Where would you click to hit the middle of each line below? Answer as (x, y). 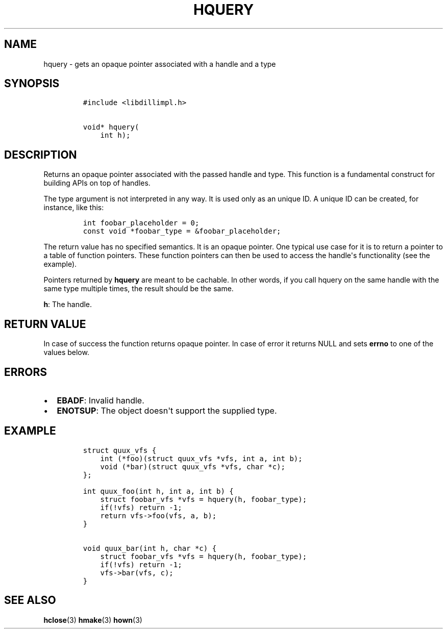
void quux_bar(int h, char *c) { (150, 548)
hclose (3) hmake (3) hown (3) (93, 620)
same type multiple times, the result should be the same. (139, 289)
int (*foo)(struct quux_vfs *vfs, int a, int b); (201, 458)
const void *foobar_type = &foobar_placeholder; (182, 231)
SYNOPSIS (32, 84)
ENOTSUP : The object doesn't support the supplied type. (167, 410)
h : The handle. (68, 305)
